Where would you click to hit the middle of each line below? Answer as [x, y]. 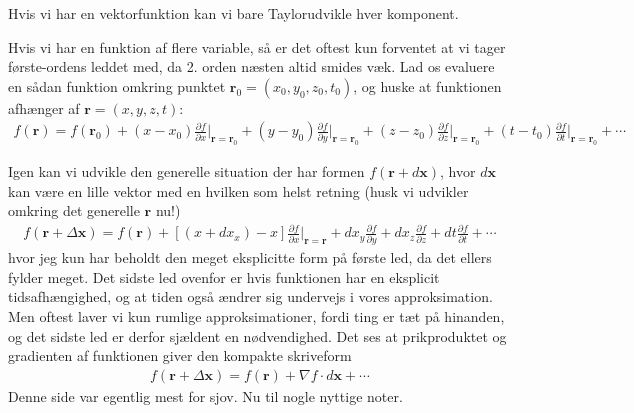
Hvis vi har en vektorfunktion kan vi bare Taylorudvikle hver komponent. [233, 13]
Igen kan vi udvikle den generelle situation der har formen [186, 171]
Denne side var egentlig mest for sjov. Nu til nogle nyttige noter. [205, 395]
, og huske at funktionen [427, 85]
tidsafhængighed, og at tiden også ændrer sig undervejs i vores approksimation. [250, 296]
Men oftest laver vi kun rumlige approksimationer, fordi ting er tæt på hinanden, [256, 316]
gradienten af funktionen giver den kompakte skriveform [180, 355]
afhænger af [44, 107]
